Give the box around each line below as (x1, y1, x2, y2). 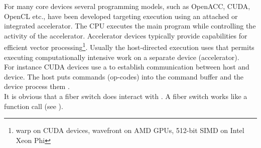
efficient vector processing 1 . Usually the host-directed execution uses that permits (4, 40, 254, 52)
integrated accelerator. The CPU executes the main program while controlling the (4, 20, 256, 31)
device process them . (4, 81, 70, 91)
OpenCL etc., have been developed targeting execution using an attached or (4, 10, 238, 21)
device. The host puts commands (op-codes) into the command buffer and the (4, 71, 244, 81)
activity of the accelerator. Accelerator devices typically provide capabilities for (4, 30, 247, 40)
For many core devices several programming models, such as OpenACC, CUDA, (4, 1, 250, 11)
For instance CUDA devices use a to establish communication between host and (4, 61, 249, 72)
